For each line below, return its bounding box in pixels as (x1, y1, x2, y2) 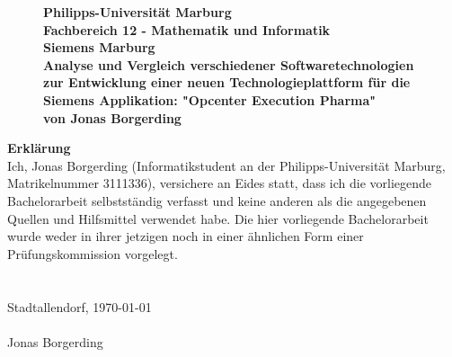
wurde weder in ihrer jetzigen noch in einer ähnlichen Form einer (7, 227, 364, 245)
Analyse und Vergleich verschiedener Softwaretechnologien (43, 55, 414, 74)
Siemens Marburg (43, 38, 155, 57)
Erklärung (7, 138, 71, 157)
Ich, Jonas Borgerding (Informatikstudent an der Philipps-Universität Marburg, (7, 156, 446, 174)
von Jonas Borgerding (43, 108, 182, 127)
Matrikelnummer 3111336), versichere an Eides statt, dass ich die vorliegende (7, 174, 432, 192)
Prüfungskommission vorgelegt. (7, 244, 178, 263)
